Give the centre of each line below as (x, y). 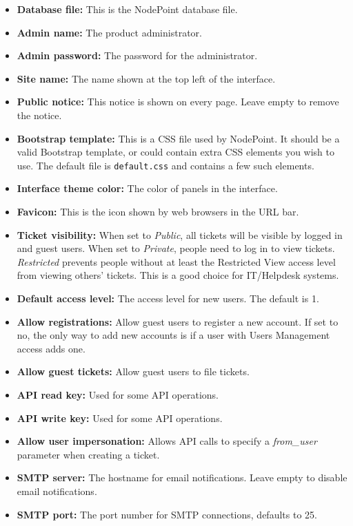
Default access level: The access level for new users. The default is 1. (168, 298)
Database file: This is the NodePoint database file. (127, 9)
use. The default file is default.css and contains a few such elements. (165, 165)
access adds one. (51, 348)
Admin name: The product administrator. (109, 32)
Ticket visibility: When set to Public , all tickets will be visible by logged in (180, 234)
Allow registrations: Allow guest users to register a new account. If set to (178, 321)
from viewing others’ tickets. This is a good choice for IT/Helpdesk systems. (178, 275)
